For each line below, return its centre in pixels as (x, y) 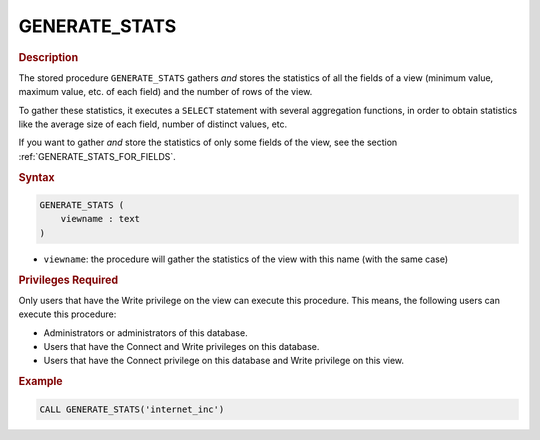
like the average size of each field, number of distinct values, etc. (153, 124)
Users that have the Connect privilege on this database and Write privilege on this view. (224, 361)
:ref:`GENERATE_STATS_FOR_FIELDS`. (97, 156)
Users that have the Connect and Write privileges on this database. (181, 346)
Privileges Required (68, 280)
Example (41, 382)
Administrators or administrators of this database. (146, 332)
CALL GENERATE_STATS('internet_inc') (132, 409)
